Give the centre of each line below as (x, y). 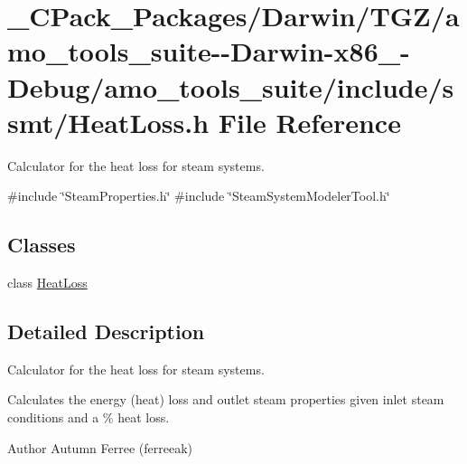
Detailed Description (106, 331)
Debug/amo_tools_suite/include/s (231, 86)
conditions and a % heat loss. (89, 417)
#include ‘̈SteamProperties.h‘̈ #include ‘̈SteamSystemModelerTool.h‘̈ (199, 196)
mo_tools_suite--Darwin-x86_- (209, 51)
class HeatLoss (47, 283)
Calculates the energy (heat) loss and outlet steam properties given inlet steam (226, 399)
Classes (42, 245)
